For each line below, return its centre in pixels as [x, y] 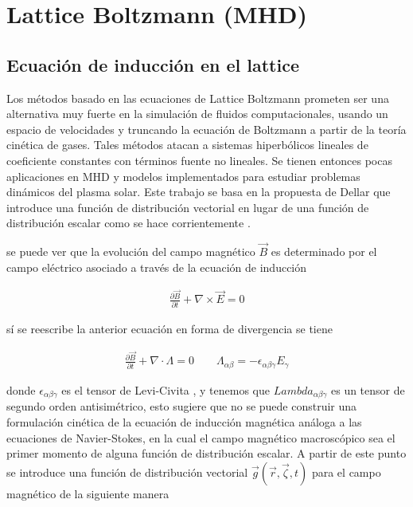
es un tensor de [368, 389]
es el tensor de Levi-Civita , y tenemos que [166, 389]
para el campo [346, 472]
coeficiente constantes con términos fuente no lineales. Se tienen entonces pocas [199, 160]
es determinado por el [324, 252]
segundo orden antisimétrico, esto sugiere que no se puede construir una [182, 406]
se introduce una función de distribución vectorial [127, 472]
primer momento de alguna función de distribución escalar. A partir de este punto [206, 453]
